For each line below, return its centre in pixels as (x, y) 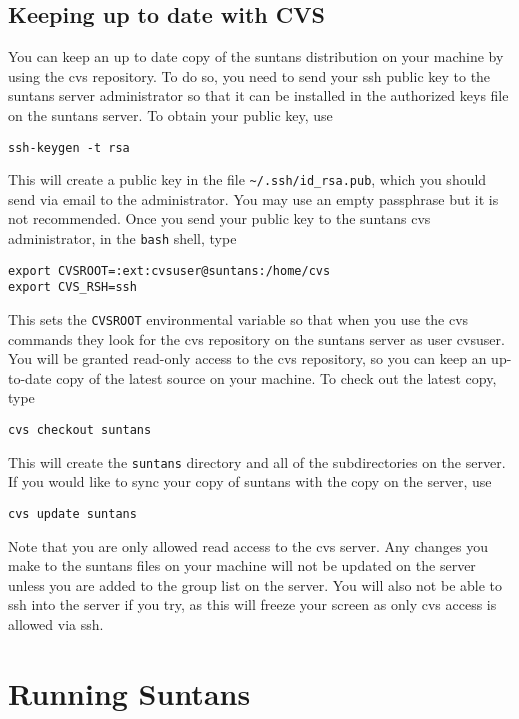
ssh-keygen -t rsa (69, 147)
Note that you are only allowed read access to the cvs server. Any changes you (248, 545)
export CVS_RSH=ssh (72, 287)
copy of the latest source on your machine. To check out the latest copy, (276, 377)
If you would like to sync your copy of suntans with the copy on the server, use (250, 481)
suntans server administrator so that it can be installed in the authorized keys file (258, 95)
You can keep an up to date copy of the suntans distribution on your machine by (256, 56)
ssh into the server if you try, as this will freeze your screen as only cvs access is (252, 604)
